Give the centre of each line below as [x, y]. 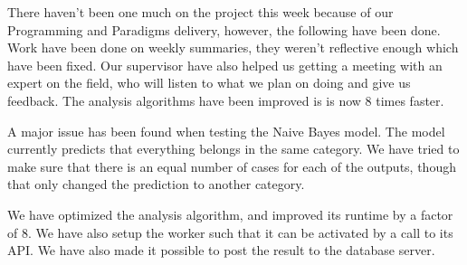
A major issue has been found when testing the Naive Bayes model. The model [226, 131]
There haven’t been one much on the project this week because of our [200, 12]
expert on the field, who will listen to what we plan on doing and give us [209, 83]
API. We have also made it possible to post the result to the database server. [221, 250]
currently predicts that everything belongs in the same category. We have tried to [233, 149]
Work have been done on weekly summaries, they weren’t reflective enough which [233, 47]
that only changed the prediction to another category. [156, 184]
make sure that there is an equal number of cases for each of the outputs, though [232, 166]
